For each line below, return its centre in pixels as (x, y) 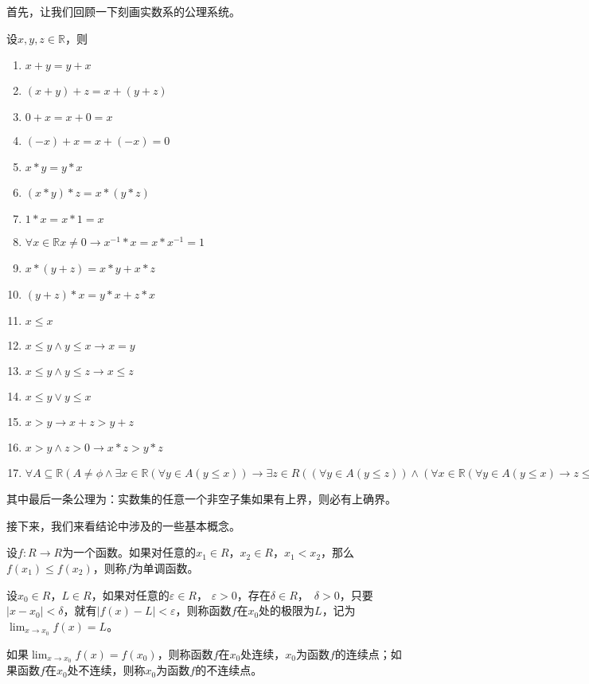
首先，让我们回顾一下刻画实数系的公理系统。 (123, 11)
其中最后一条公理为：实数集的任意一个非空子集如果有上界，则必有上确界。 (201, 499)
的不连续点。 (229, 670)
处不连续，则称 (106, 670)
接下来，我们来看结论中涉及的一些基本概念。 (123, 525)
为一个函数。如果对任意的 (129, 552)
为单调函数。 (165, 567)
